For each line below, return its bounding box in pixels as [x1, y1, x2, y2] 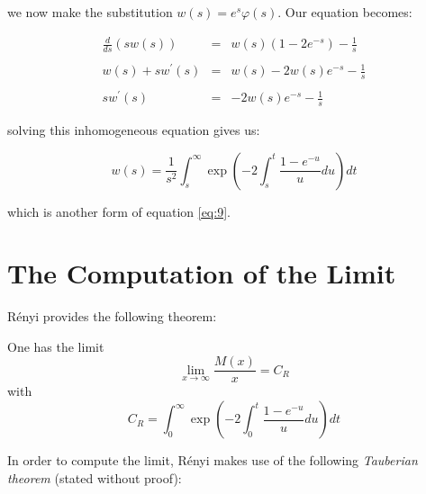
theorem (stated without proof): [7, 468, 182, 487]
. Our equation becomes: [277, 3, 412, 21]
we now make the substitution [7, 3, 173, 21]
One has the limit [7, 337, 104, 355]
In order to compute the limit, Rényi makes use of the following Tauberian [7, 451, 418, 470]
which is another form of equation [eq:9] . [7, 202, 231, 220]
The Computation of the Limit [7, 255, 396, 292]
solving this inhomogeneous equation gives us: [7, 120, 260, 139]
